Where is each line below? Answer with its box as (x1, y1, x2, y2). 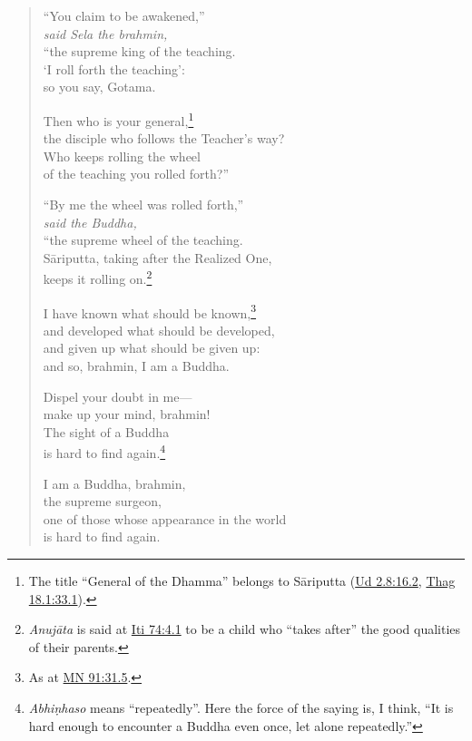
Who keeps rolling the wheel (43, 146, 201, 165)
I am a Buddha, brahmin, (43, 473, 186, 492)
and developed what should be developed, (43, 320, 275, 339)
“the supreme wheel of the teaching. (43, 230, 243, 249)
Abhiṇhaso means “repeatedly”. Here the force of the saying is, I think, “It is (28, 698, 454, 717)
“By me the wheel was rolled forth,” (43, 195, 244, 213)
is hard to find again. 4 (43, 441, 166, 463)
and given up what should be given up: (43, 338, 261, 357)
